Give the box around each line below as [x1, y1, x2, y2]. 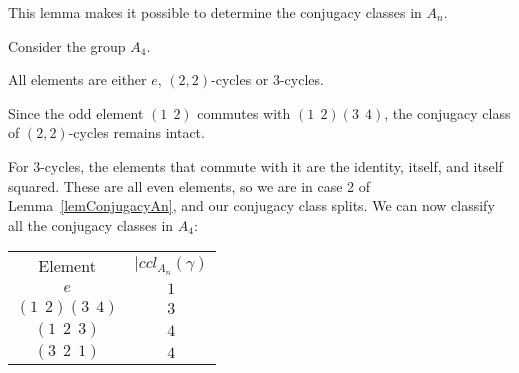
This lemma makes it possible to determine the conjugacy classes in [8, 2, 422, 22]
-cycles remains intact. [68, 122, 205, 143]
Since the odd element [8, 102, 144, 123]
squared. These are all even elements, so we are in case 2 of [8, 175, 371, 196]
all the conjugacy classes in [8, 214, 174, 235]
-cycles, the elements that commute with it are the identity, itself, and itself [40, 155, 503, 176]
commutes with [197, 102, 291, 123]
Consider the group [8, 35, 126, 56]
